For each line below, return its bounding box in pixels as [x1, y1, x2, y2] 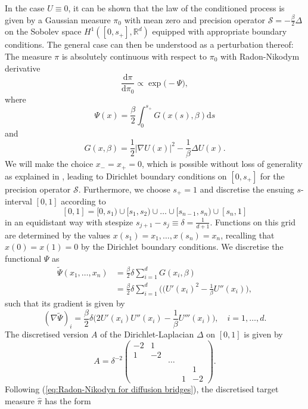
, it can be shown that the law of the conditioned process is [68, 2, 285, 14]
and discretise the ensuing [200, 182, 294, 195]
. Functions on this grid [210, 215, 295, 228]
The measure [5, 50, 52, 63]
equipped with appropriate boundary [152, 25, 287, 38]
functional [5, 252, 42, 264]
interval [5, 195, 32, 207]
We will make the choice [5, 157, 94, 170]
